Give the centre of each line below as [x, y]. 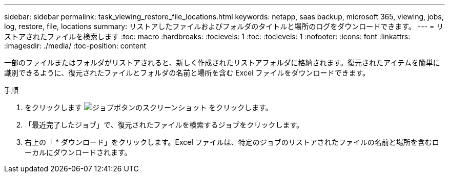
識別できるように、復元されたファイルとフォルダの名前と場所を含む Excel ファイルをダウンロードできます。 [187, 73]
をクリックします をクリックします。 [149, 107]
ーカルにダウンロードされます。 [78, 152]
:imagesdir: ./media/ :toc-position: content [75, 46]
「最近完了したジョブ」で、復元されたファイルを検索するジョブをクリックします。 [164, 125]
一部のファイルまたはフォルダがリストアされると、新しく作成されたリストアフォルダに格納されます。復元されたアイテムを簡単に [222, 62]
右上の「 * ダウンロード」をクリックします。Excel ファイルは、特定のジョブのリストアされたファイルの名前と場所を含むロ [232, 142]
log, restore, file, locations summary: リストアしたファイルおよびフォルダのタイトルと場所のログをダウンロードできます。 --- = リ [224, 26]
